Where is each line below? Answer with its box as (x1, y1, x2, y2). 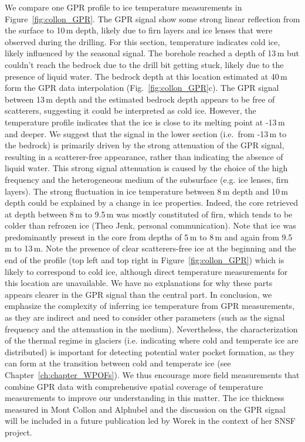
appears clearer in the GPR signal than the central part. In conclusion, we (5, 288, 272, 300)
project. (5, 426, 32, 438)
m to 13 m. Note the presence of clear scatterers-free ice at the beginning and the (5, 242, 296, 254)
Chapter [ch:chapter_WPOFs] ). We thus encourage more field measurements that (5, 369, 300, 380)
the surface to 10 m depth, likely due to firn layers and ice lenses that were (5, 24, 273, 36)
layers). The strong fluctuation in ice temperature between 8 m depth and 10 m (5, 185, 288, 197)
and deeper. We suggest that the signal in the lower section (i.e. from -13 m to (5, 127, 287, 140)
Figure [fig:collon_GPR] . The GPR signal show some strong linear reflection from (5, 12, 300, 25)
